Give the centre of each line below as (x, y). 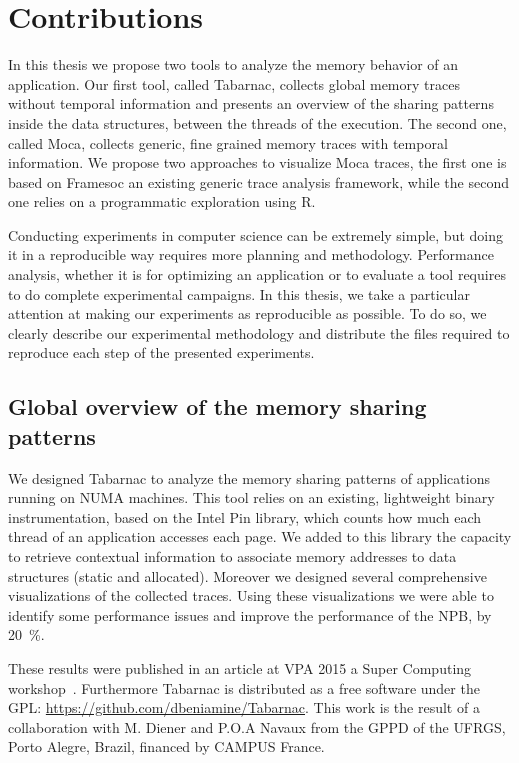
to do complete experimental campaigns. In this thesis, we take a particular (239, 293)
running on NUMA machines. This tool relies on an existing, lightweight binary (251, 497)
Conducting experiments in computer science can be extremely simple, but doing (255, 234)
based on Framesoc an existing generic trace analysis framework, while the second (258, 181)
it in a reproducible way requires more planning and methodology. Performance (251, 254)
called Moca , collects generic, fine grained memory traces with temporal (228, 142)
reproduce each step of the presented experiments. (161, 352)
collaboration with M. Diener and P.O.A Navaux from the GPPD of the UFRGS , (257, 726)
